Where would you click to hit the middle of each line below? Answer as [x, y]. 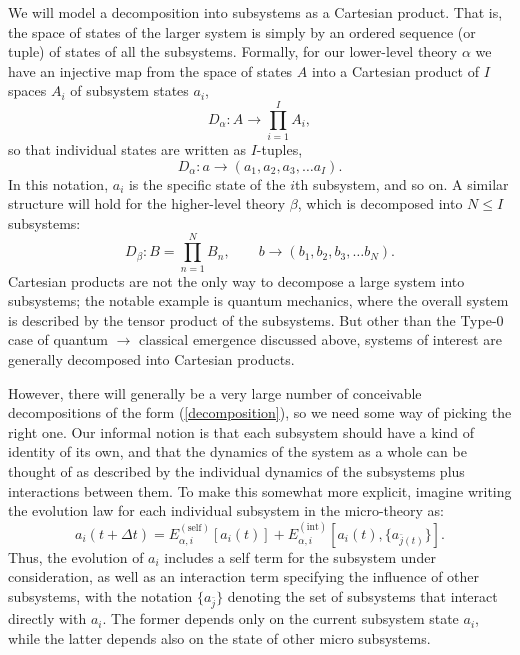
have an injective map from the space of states [150, 70]
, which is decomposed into [380, 203]
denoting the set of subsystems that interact [362, 595]
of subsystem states [129, 90]
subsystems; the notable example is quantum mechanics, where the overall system [258, 300]
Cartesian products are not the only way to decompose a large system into [236, 280]
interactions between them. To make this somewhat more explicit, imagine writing [260, 490]
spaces [27, 90]
